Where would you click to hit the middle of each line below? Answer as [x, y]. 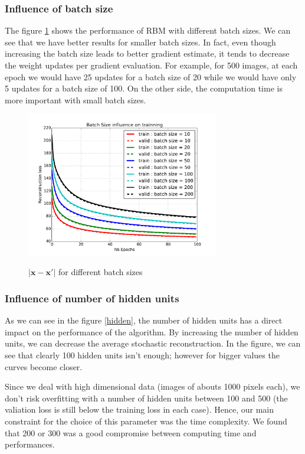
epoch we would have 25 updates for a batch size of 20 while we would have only [151, 76]
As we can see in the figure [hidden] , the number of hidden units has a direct [144, 320]
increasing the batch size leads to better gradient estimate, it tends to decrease [147, 53]
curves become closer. [44, 366]
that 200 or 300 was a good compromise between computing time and [131, 432]
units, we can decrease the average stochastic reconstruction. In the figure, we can [153, 343]
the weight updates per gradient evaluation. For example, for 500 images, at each [151, 65]
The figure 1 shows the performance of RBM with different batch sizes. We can [148, 30]
